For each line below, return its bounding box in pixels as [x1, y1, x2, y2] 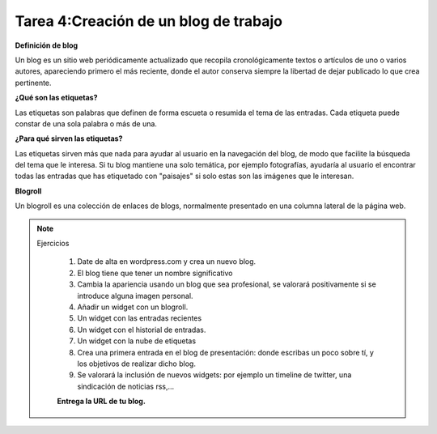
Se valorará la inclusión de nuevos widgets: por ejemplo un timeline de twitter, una [77, 370, 352, 380]
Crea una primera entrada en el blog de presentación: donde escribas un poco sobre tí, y [77, 347, 374, 357]
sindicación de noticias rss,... [77, 381, 175, 391]
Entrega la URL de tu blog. [57, 397, 146, 406]
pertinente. [15, 78, 52, 87]
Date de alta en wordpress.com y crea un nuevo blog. [77, 257, 257, 266]
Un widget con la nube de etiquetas [77, 336, 197, 346]
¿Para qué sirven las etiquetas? [15, 134, 123, 143]
